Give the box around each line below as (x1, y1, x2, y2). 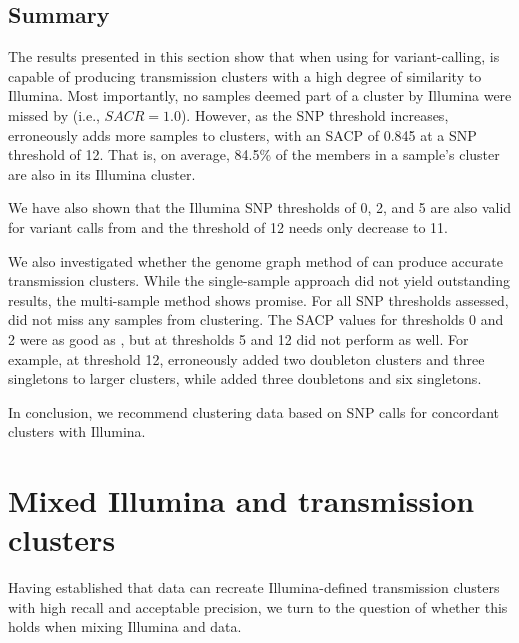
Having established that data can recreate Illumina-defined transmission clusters (8, 577, 500, 598)
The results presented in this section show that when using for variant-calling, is (8, 46, 500, 67)
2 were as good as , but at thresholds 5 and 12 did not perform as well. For (8, 328, 469, 349)
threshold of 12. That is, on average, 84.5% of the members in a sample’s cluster (8, 144, 500, 165)
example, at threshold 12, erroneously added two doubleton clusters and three (8, 348, 485, 369)
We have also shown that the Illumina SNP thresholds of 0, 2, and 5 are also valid (8, 197, 512, 218)
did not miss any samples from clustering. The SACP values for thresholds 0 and (8, 309, 504, 330)
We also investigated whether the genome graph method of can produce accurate (8, 250, 503, 271)
